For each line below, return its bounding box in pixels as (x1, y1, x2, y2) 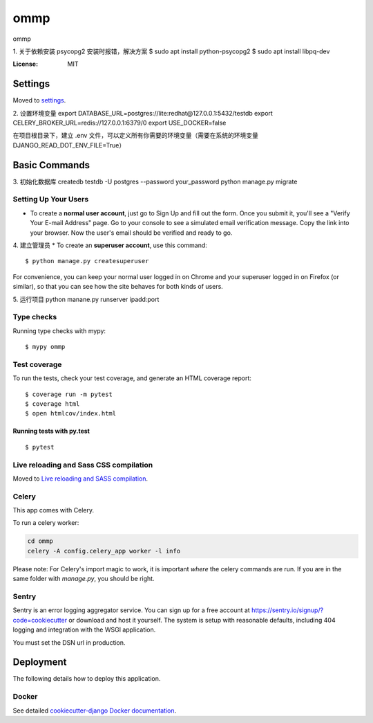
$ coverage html (25, 400, 80, 408)
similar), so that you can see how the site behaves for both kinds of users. (12, 283, 224, 291)
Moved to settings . (12, 96, 66, 105)
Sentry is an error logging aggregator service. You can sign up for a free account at (12, 606, 250, 614)
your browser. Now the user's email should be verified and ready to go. (30, 229, 233, 237)
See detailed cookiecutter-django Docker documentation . (12, 706, 176, 715)
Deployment (12, 657, 67, 668)
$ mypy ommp (25, 343, 66, 351)
